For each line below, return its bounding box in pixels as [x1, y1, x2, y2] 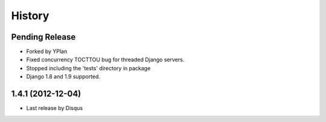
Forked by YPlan [26, 48, 68, 55]
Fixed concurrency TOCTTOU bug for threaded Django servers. [26, 56, 185, 63]
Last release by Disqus [26, 105, 83, 112]
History [11, 9, 50, 22]
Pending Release [11, 32, 76, 42]
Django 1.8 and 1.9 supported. [26, 73, 101, 81]
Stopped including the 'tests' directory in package [26, 64, 151, 72]
